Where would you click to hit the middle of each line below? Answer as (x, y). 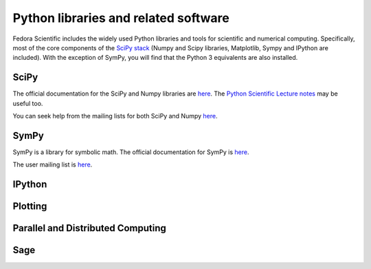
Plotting (30, 206)
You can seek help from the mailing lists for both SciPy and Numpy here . (115, 116)
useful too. (28, 103)
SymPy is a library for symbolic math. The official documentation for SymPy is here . (131, 152)
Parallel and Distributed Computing (89, 228)
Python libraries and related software (121, 18)
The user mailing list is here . (53, 164)
